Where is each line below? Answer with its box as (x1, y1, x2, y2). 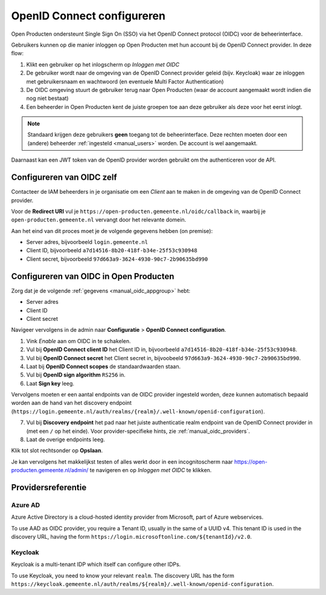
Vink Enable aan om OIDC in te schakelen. (26, 337, 131, 344)
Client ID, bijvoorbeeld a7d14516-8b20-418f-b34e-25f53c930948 (26, 247, 197, 254)
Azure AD (11, 501, 40, 509)
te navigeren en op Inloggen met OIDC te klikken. (89, 467, 212, 474)
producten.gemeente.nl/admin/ (11, 467, 89, 474)
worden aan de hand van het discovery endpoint (11, 399, 132, 407)
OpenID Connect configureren (11, 9, 166, 22)
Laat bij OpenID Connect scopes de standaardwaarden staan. (26, 363, 181, 370)
